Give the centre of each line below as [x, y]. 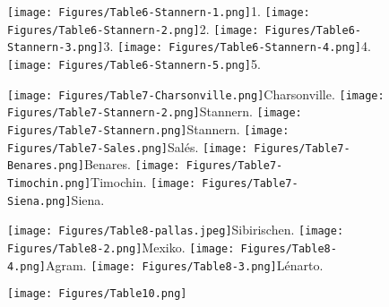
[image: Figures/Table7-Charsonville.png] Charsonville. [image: [196, 94]
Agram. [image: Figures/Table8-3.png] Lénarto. [184, 264]
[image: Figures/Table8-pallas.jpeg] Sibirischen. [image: [176, 230]
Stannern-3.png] [56, 48]
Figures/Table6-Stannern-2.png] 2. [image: [133, 28]
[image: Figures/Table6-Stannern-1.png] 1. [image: [159, 11]
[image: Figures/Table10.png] [97, 294]
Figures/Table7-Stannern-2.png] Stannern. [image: [155, 111]
